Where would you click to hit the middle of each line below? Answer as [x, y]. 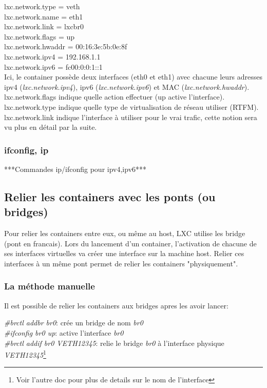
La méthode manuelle [50, 286]
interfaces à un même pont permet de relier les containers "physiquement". [121, 263]
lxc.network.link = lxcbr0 [44, 26]
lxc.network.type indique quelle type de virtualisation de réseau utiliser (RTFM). [131, 106]
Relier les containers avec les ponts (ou [110, 196]
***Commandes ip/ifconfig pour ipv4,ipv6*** [75, 169]
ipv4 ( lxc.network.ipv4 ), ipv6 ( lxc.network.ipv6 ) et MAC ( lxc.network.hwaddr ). [127, 86]
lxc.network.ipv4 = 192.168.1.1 [52, 56]
